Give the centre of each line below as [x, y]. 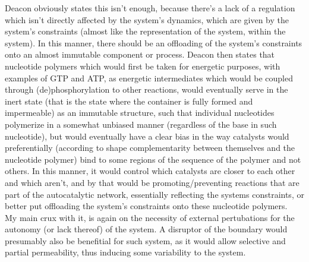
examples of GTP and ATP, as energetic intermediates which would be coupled [149, 78]
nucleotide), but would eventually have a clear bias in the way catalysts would [147, 136]
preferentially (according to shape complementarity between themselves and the [150, 148]
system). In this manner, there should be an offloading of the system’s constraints [154, 42]
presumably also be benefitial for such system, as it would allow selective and [145, 240]
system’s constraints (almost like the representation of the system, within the [145, 31]
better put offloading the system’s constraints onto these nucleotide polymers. [146, 206]
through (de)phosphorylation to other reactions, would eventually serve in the [146, 89]
